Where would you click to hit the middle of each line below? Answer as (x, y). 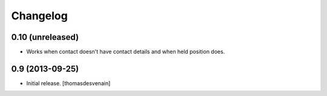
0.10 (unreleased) (45, 37)
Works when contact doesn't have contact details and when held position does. (126, 52)
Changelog (39, 16)
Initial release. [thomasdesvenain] (68, 83)
